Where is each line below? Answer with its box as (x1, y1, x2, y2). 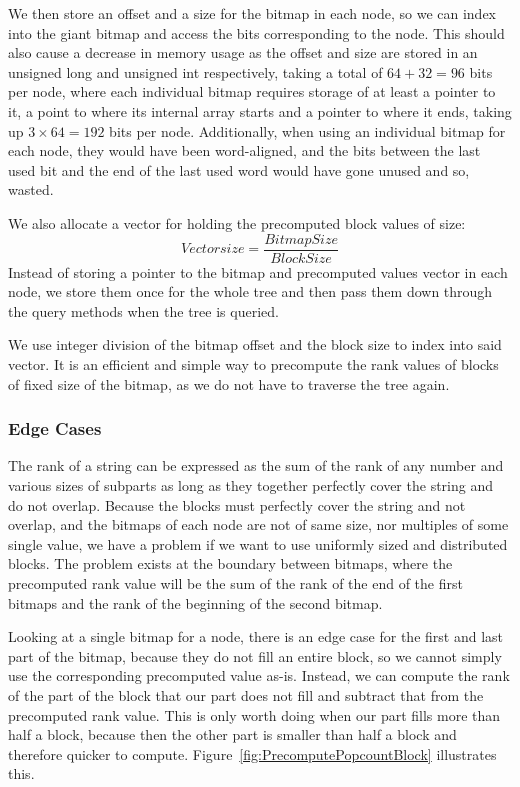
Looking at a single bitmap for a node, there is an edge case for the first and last (8, 626, 503, 647)
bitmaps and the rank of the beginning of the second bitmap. (8, 592, 383, 613)
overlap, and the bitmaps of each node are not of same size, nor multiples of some (8, 514, 509, 535)
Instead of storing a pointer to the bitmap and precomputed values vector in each (8, 261, 508, 282)
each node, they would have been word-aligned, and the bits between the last (8, 140, 481, 161)
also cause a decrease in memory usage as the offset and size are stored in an (8, 42, 478, 63)
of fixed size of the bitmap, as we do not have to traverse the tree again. (8, 373, 450, 394)
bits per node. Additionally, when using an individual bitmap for (109, 120, 506, 141)
